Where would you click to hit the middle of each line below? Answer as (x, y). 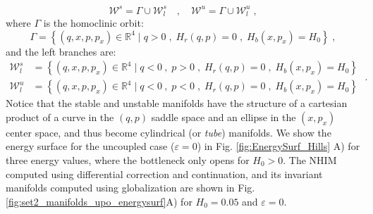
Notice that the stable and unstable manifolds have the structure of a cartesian (177, 103)
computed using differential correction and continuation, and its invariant (164, 174)
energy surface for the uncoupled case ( (90, 146)
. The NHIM (310, 159)
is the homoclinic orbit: (93, 22)
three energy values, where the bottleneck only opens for (128, 159)
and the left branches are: (61, 51)
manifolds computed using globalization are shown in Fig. (130, 188)
